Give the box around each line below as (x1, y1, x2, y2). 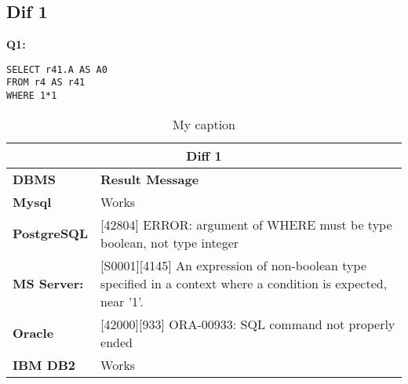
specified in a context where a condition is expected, (100, 274, 388, 292)
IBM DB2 (13, 355, 76, 374)
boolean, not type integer (100, 233, 239, 252)
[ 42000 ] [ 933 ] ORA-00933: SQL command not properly (100, 314, 395, 333)
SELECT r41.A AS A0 (6, 63, 107, 75)
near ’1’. (100, 292, 144, 310)
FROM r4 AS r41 (6, 77, 86, 89)
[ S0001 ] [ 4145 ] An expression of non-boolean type (100, 255, 367, 274)
